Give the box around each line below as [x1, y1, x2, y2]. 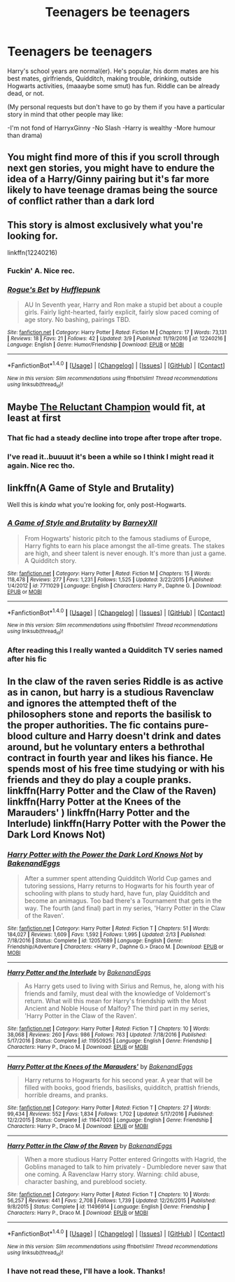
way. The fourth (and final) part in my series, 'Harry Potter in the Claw [24, 904, 226, 912]
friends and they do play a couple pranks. [7, 774, 192, 786]
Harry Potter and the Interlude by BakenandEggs [7, 968, 152, 977]
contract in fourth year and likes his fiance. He [7, 752, 213, 764]
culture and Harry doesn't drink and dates [34, 730, 222, 742]
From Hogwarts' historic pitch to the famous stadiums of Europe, [24, 534, 211, 543]
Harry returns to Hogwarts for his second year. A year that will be [24, 1076, 213, 1085]
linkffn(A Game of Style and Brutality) [7, 482, 175, 494]
